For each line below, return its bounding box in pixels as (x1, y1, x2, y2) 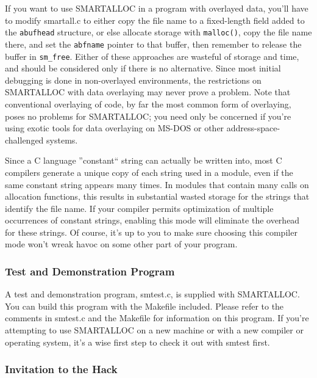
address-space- (226, 122, 280, 134)
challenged (5, 133, 44, 146)
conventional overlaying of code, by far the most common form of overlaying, (5, 97, 291, 110)
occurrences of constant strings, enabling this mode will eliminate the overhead (5, 214, 300, 227)
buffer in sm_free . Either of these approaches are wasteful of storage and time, (5, 49, 299, 62)
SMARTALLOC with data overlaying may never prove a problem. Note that (5, 85, 291, 98)
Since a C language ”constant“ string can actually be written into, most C (5, 154, 282, 167)
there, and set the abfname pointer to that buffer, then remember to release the (5, 37, 302, 50)
